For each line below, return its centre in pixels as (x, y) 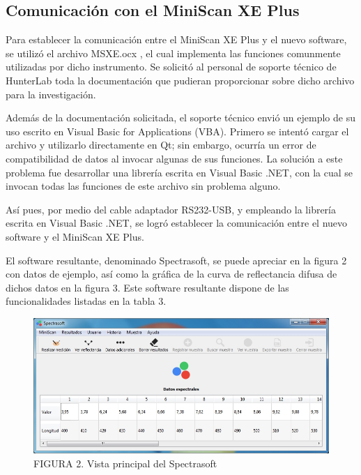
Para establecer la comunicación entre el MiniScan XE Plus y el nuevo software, (176, 39)
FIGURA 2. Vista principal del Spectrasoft (125, 463)
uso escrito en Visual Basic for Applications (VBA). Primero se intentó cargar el (177, 131)
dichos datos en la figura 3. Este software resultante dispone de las (147, 287)
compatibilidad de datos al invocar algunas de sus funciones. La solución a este (174, 158)
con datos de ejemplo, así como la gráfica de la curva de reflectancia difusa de (171, 274)
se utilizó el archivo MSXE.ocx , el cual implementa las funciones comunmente (173, 53)
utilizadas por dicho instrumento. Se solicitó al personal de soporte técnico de (171, 67)
